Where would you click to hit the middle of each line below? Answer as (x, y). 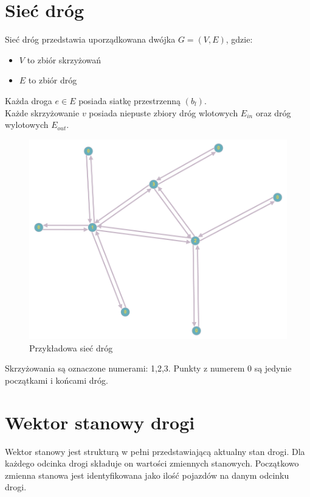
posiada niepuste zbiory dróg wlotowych (164, 112)
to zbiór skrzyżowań (64, 59)
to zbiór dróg (53, 80)
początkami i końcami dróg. (57, 380)
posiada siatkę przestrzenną (130, 100)
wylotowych (27, 125)
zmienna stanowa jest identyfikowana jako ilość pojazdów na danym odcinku (147, 475)
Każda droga (29, 100)
